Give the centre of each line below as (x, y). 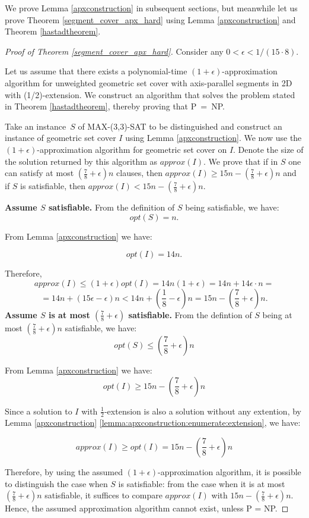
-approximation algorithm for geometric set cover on (132, 149)
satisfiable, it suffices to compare (103, 495)
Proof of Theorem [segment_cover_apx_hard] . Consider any (114, 51)
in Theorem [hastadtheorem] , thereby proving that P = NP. (115, 106)
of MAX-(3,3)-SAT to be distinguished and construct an (180, 126)
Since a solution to (39, 411)
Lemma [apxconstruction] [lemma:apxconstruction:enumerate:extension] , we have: (153, 423)
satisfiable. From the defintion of (190, 314)
